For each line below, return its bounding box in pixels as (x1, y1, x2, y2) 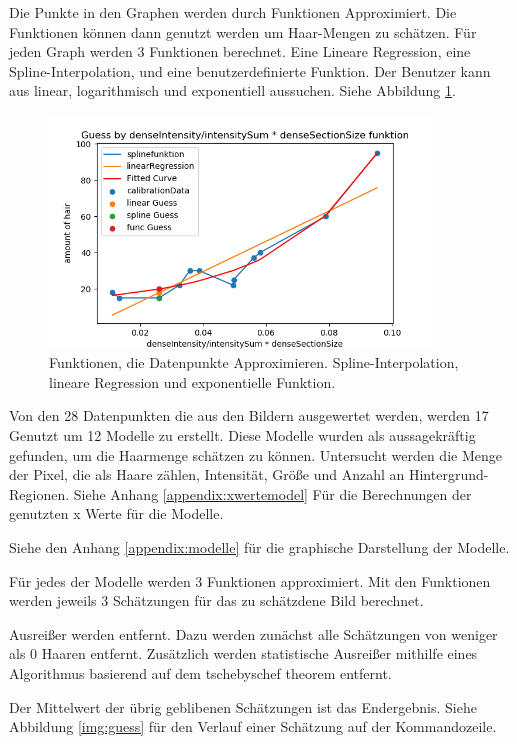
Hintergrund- (408, 464, 489, 485)
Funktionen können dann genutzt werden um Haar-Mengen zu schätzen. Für (9, 21, 477, 42)
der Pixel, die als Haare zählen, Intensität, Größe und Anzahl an (9, 464, 405, 485)
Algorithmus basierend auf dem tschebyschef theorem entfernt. (9, 663, 392, 684)
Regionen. (9, 483, 70, 504)
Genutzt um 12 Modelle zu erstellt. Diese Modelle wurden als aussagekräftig (9, 425, 476, 446)
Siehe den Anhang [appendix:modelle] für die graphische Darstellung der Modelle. (9, 537, 510, 558)
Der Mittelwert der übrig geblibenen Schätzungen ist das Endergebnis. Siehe (9, 696, 477, 717)
